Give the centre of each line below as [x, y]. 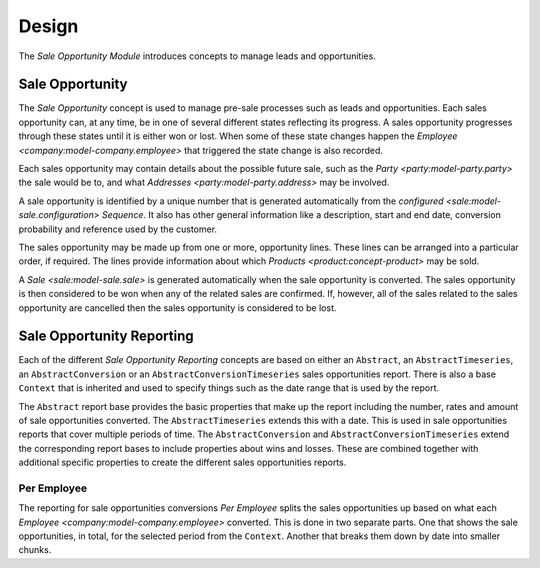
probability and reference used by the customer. [118, 229]
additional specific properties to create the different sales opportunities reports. [182, 462]
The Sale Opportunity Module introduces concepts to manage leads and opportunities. [197, 56]
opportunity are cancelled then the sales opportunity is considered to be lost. [177, 307]
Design [48, 26]
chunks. [35, 550]
